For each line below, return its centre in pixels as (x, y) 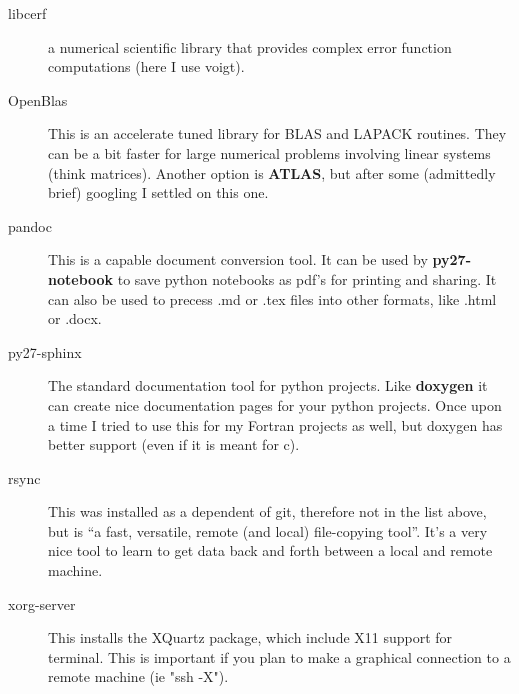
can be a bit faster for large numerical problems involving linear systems (269, 152)
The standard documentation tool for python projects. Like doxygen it (268, 385)
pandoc (30, 225)
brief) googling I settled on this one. (158, 192)
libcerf (27, 13)
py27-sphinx (45, 351)
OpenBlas (38, 99)
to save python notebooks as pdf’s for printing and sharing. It (307, 278)
